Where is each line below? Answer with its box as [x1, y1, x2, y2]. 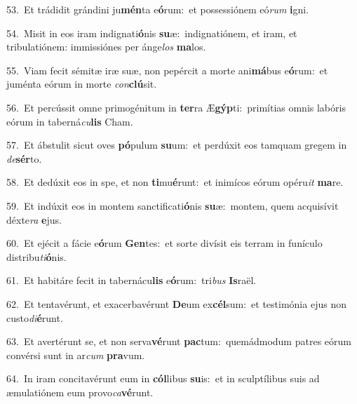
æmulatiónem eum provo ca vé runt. [6, 384, 154, 399]
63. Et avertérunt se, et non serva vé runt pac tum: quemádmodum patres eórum [6, 334, 351, 349]
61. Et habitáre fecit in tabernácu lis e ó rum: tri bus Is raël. [6, 273, 257, 288]
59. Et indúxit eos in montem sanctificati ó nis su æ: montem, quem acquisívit [6, 198, 339, 213]
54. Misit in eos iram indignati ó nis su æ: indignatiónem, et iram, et [6, 25, 297, 40]
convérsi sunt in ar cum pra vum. [6, 347, 145, 362]
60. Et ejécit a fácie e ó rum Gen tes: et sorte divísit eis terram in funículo [6, 236, 323, 250]
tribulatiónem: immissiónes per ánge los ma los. [6, 39, 206, 54]
